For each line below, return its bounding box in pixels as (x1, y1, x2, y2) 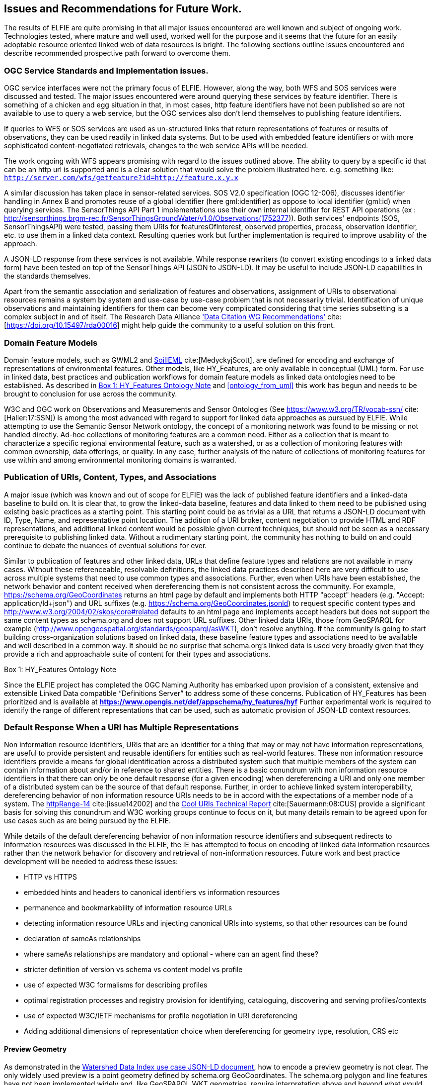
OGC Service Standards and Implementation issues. (4, 65, 209, 76)
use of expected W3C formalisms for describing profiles (24, 981, 208, 989)
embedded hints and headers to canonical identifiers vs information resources (24, 888, 280, 897)
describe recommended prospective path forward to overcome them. (4, 49, 230, 58)
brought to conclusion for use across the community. (4, 389, 177, 398)
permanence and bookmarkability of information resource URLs (24, 903, 232, 912)
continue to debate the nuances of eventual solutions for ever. (4, 541, 207, 550)
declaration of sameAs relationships (24, 934, 141, 943)
